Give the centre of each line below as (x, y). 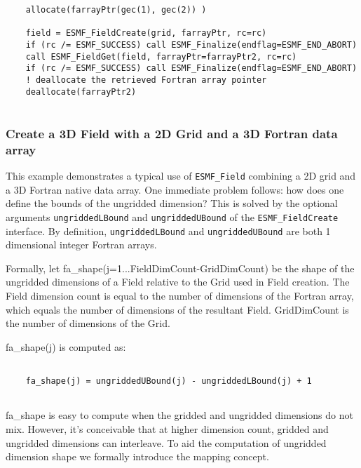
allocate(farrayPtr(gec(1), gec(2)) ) (116, 10)
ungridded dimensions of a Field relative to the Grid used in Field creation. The (178, 282)
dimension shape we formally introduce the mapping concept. (137, 456)
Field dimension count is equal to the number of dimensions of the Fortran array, (180, 295)
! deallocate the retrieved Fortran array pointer (146, 80)
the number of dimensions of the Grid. (88, 323)
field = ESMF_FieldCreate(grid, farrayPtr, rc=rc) (146, 33)
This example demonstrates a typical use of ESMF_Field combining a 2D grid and (181, 176)
